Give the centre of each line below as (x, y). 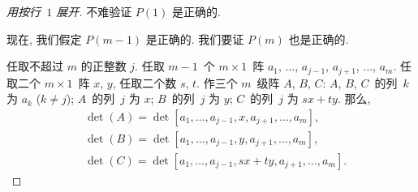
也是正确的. (319, 38)
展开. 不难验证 (94, 11)
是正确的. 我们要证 (195, 38)
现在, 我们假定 (44, 38)
